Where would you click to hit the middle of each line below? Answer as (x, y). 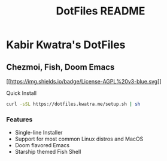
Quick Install (22, 93)
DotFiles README (101, 11)
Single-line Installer (39, 133)
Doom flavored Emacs (42, 145)
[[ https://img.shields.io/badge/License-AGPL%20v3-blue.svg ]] (84, 81)
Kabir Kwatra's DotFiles (66, 45)
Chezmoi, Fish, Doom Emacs (60, 67)
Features (19, 120)
